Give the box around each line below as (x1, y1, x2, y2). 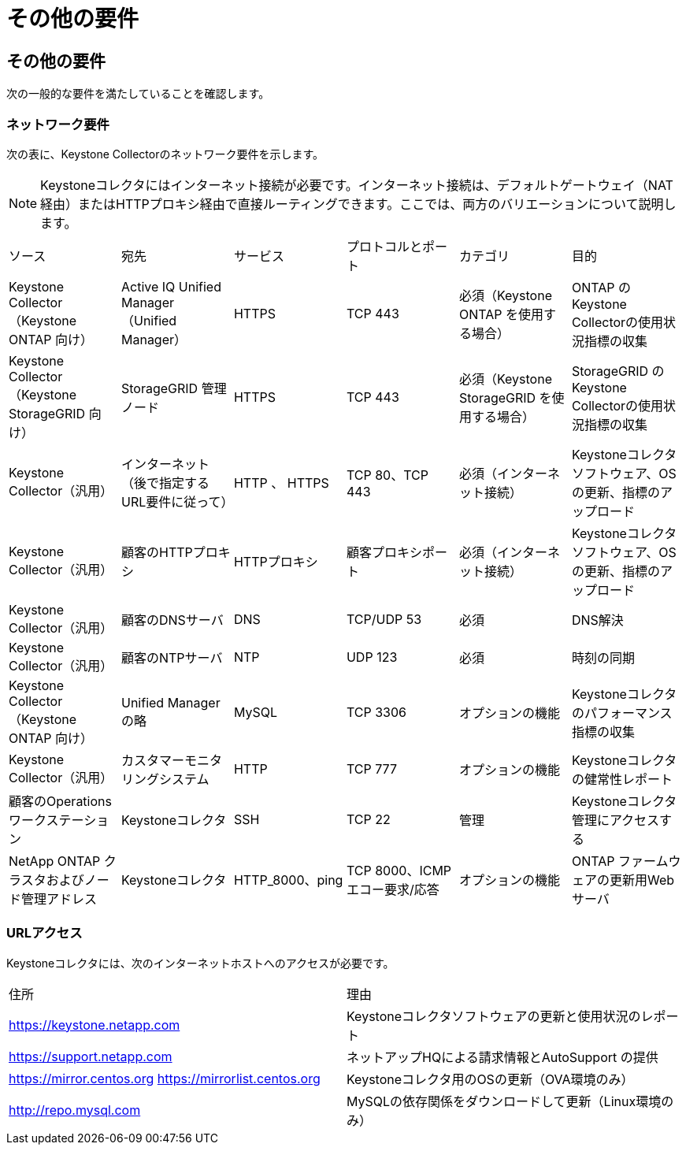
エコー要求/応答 (346, 881, 439, 897)
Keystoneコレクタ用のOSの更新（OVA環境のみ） (347, 1071, 634, 1087)
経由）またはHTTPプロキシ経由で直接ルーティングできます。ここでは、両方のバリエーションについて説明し (40, 195, 677, 212)
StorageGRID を (458, 389, 552, 406)
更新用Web (609, 871, 675, 888)
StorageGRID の (571, 362, 665, 379)
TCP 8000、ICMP (346, 862, 452, 878)
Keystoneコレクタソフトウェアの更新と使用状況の (347, 1008, 641, 1024)
